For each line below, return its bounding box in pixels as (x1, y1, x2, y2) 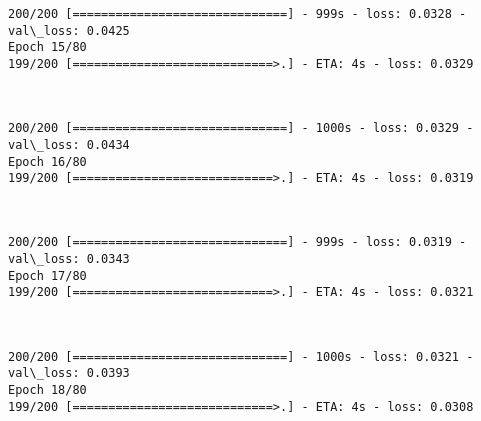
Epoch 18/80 (8, 382, 87, 397)
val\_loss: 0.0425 (8, 23, 130, 38)
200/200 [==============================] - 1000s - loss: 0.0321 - (8, 349, 474, 364)
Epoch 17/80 (8, 268, 87, 283)
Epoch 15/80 (8, 40, 87, 55)
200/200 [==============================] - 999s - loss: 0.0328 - (8, 7, 467, 21)
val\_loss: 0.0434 (8, 137, 130, 152)
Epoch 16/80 (8, 154, 87, 169)
